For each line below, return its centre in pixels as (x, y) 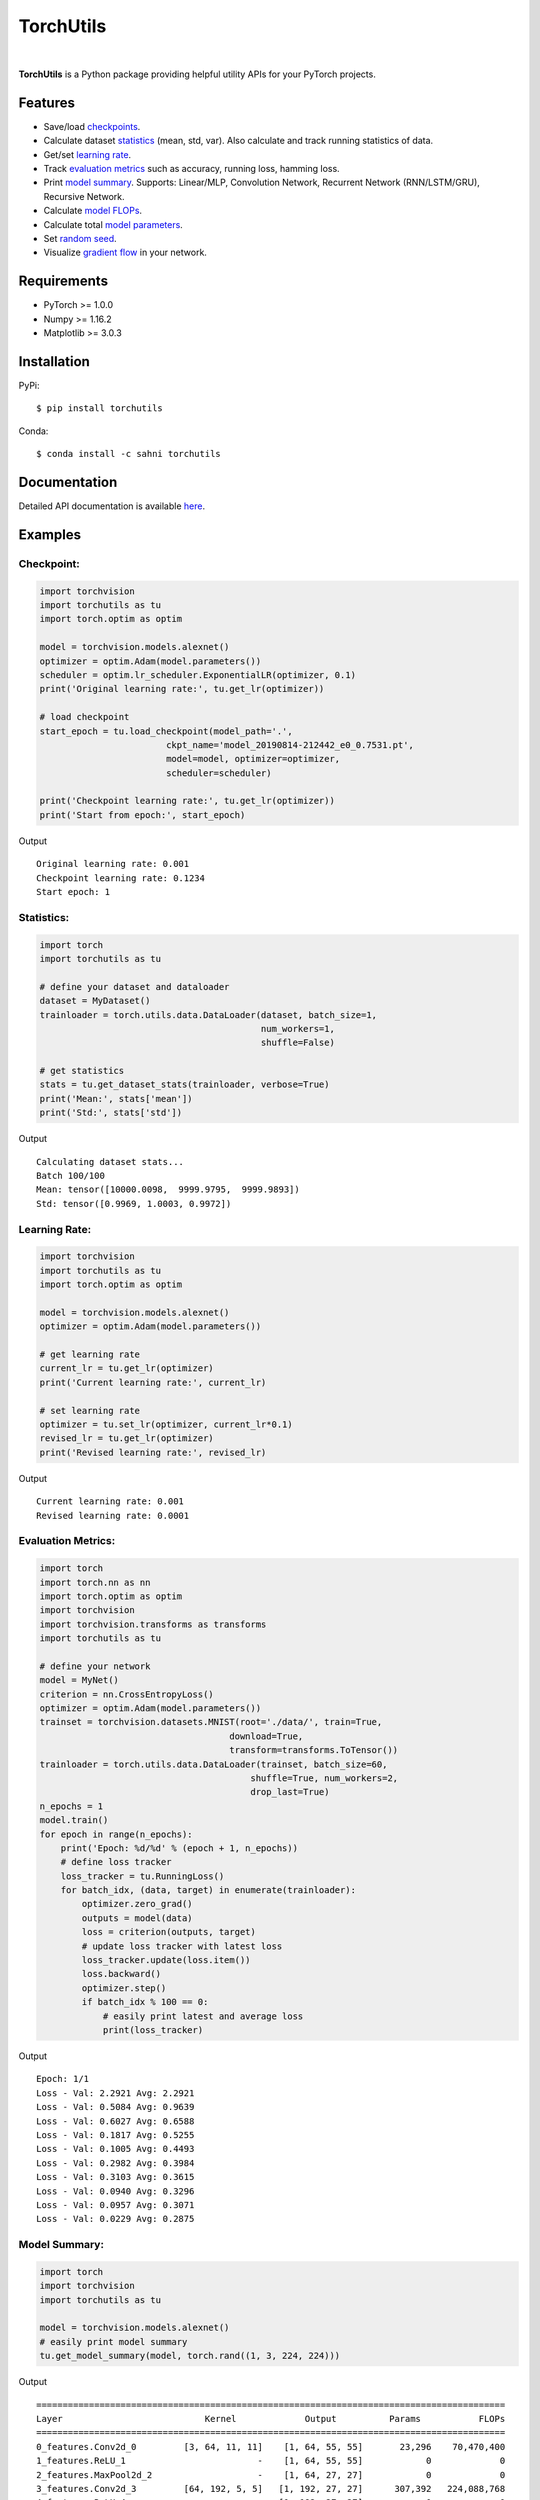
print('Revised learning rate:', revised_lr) (153, 1452)
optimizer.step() (124, 1988)
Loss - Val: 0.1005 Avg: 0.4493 (115, 2149)
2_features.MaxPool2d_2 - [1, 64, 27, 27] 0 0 (271, 2474)
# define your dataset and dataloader (134, 986)
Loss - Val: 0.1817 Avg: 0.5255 (115, 2134)
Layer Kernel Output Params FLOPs (271, 2418)
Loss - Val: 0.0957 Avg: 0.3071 (115, 2204)
